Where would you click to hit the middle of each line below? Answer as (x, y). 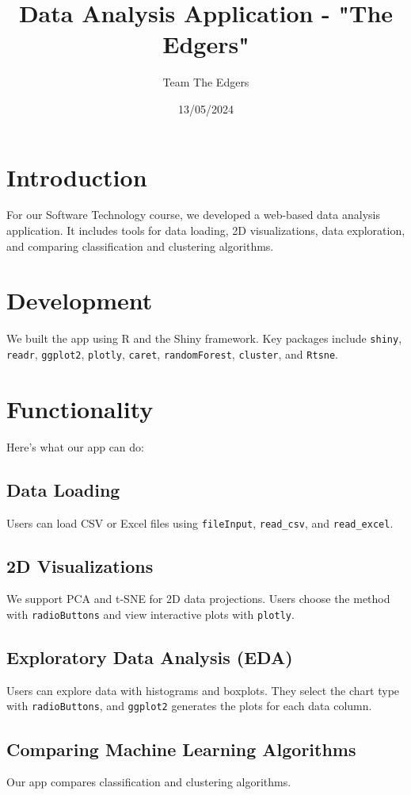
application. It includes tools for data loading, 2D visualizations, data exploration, (206, 230)
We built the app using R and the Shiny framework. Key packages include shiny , (204, 338)
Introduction (77, 177)
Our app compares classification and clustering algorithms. (149, 782)
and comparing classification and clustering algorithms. (140, 246)
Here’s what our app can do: (75, 446)
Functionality (80, 408)
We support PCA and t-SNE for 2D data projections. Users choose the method (198, 599)
